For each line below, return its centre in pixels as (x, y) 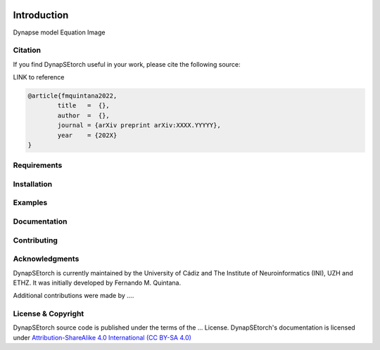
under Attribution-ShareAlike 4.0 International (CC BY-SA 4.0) (102, 337)
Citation (27, 51)
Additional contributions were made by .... (74, 296)
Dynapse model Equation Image (59, 32)
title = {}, (84, 106)
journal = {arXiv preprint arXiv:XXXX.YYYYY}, (139, 125)
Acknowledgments (46, 259)
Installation (33, 184)
